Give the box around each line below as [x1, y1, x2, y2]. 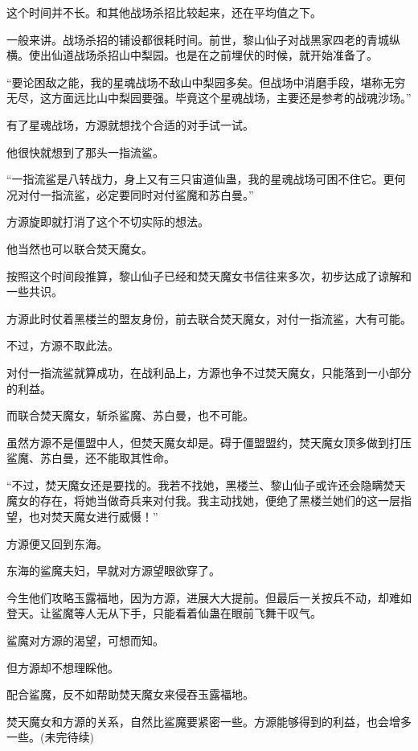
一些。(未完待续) [6, 728, 94, 745]
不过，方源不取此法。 [6, 337, 119, 354]
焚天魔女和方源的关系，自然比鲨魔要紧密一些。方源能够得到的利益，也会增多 [6, 712, 412, 729]
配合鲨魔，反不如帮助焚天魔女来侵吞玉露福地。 [6, 686, 254, 703]
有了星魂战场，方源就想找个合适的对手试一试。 [6, 116, 254, 133]
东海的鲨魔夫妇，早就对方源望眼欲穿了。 [6, 562, 220, 579]
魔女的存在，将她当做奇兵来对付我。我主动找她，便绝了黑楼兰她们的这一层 [6, 492, 400, 509]
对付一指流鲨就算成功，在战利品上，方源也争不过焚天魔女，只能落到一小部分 [6, 363, 412, 380]
